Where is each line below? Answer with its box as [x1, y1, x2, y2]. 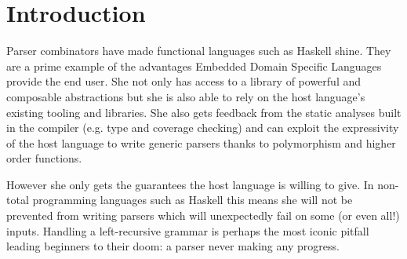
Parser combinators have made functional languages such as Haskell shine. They [6, 42, 391, 59]
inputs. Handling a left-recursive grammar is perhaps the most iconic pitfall [6, 222, 369, 239]
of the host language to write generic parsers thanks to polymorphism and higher [6, 134, 396, 151]
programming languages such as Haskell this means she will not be [32, 192, 353, 208]
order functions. [6, 150, 82, 166]
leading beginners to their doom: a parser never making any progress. [6, 238, 340, 254]
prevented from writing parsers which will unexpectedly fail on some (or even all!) [6, 207, 400, 224]
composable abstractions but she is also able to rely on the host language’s [6, 88, 365, 104]
